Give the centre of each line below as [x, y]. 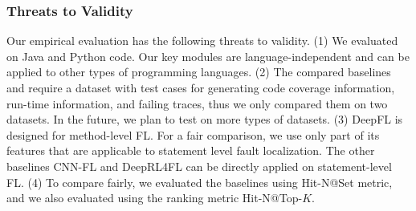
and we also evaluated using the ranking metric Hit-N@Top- [155, 198]
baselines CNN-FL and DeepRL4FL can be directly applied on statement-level [199, 166]
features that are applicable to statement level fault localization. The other [191, 150]
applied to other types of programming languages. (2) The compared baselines [199, 72]
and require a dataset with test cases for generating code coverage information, [201, 87]
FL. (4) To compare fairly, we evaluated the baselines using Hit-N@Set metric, [200, 182]
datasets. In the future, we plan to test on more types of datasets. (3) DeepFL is [205, 119]
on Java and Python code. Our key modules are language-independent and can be [208, 56]
